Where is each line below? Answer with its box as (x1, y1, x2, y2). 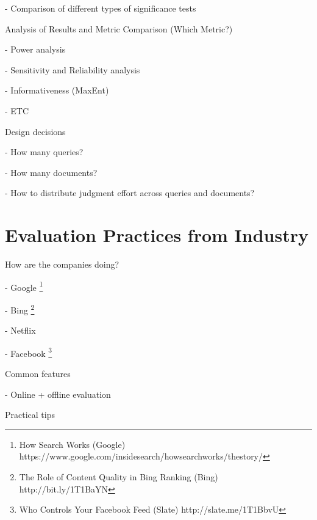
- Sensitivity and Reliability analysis (5, 63, 140, 76)
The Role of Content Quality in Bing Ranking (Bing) (19, 470, 218, 483)
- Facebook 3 (5, 345, 52, 359)
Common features (5, 367, 71, 379)
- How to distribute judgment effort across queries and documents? (5, 186, 255, 199)
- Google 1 (5, 279, 43, 293)
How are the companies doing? (5, 258, 119, 271)
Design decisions (5, 125, 66, 137)
